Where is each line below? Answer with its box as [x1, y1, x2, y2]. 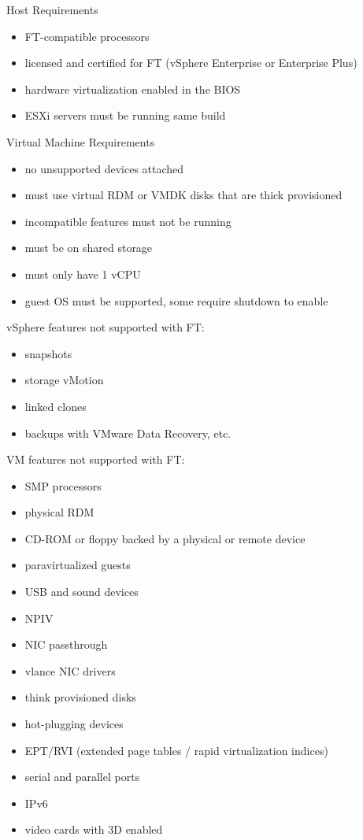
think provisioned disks [24, 689, 136, 705]
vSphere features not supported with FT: [6, 319, 205, 335]
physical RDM [24, 504, 94, 520]
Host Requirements [6, 2, 98, 17]
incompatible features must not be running [24, 213, 232, 229]
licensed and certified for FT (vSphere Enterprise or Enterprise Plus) [24, 54, 357, 71]
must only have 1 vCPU [24, 265, 141, 282]
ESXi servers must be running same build [24, 107, 226, 124]
